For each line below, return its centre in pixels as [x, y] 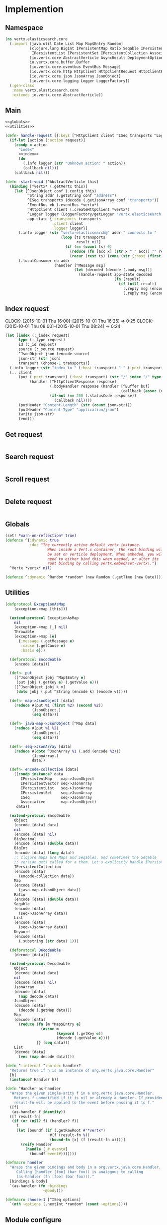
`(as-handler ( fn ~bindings [39, 1186]
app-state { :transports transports [64, 219]
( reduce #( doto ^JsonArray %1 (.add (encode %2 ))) [68, 751]
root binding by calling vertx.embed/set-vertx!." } [102, 564]
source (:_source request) [46, 349]
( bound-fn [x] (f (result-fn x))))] [87, 1140]
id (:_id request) [37, 345]
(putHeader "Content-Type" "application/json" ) [69, 410]
